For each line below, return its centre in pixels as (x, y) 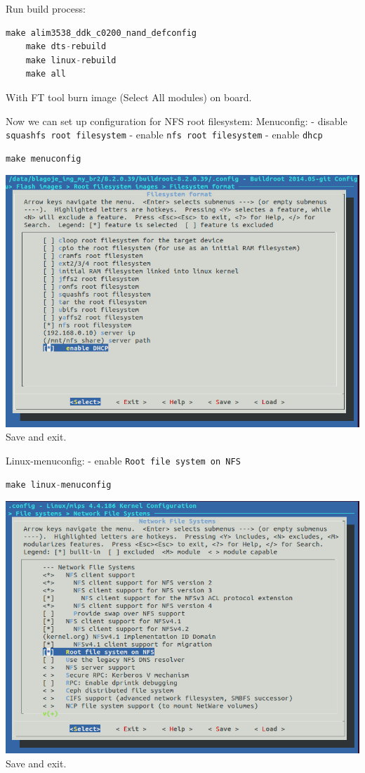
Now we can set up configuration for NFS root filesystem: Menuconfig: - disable (177, 121)
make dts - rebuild (66, 47)
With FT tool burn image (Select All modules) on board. (129, 97)
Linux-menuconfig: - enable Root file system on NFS (123, 460)
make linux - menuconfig (59, 485)
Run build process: (46, 8)
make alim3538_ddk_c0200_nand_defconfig (101, 33)
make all (46, 74)
